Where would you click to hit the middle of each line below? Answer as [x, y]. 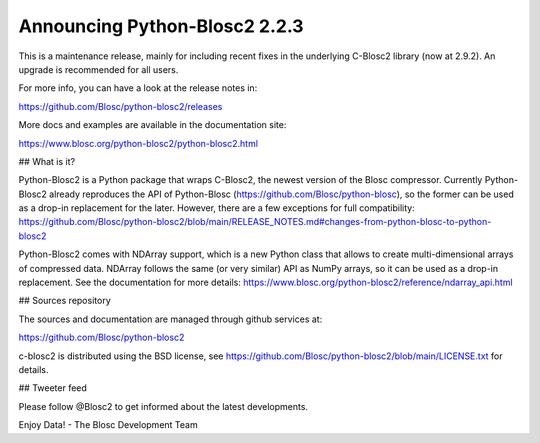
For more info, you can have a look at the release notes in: [138, 88]
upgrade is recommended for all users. [98, 69]
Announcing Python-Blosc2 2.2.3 [161, 26]
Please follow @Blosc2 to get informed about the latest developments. [163, 406]
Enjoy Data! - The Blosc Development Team [108, 425]
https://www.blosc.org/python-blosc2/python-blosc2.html [138, 143]
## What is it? [46, 161]
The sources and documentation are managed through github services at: [170, 319]
